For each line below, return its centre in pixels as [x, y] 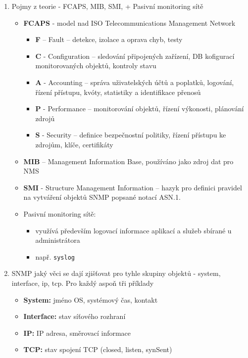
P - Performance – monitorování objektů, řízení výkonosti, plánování [140, 109]
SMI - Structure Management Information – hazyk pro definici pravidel [133, 187]
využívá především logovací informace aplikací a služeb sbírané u [133, 230]
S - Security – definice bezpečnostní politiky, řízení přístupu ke [131, 135]
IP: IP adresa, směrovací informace [77, 333]
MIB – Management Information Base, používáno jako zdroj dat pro [128, 161]
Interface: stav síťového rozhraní [74, 316]
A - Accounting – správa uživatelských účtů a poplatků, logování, [135, 82]
